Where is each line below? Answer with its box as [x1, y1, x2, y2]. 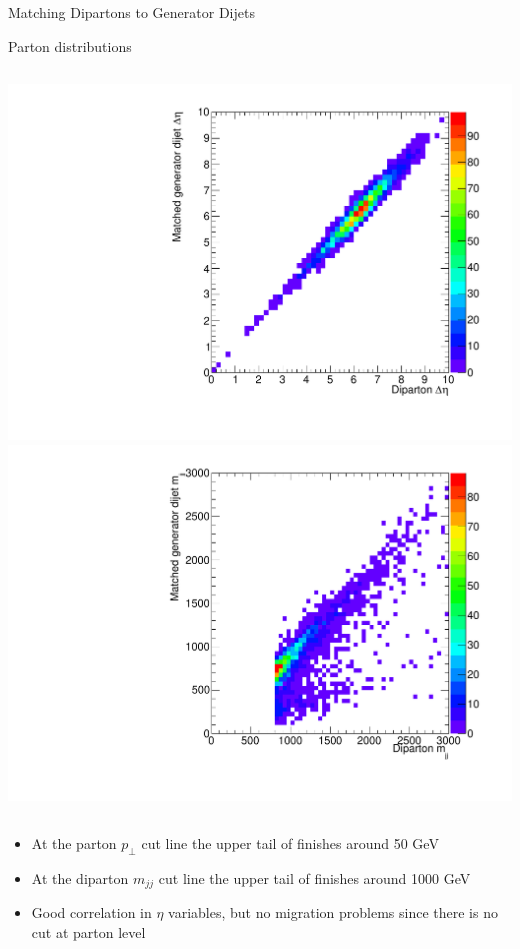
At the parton [31, 832, 117, 853]
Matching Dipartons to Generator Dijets [8, 2, 255, 22]
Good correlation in [31, 902, 152, 922]
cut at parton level [31, 921, 146, 942]
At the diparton [31, 867, 129, 888]
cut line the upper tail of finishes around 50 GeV [141, 832, 439, 853]
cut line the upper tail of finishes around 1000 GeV [158, 867, 471, 888]
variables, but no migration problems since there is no [168, 902, 498, 922]
